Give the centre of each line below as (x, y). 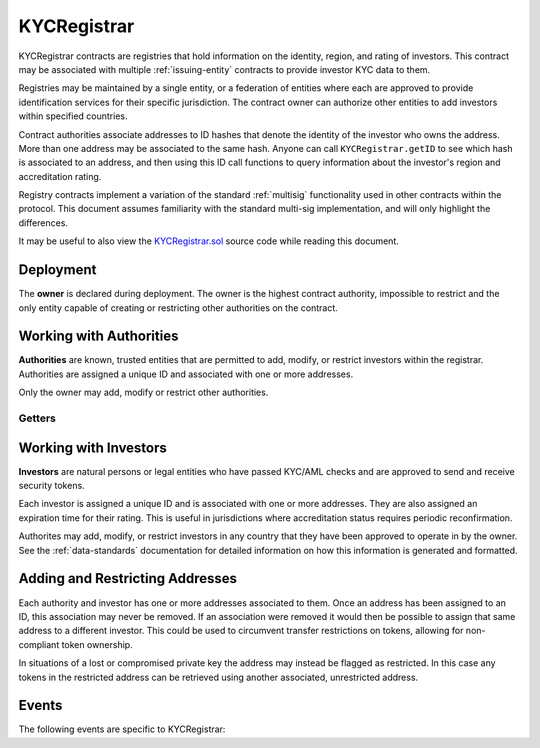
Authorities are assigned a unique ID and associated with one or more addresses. (186, 374)
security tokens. (51, 486)
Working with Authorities (98, 336)
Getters (37, 418)
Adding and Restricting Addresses (128, 578)
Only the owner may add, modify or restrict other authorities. (143, 392)
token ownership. (97, 644)
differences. (43, 222)
